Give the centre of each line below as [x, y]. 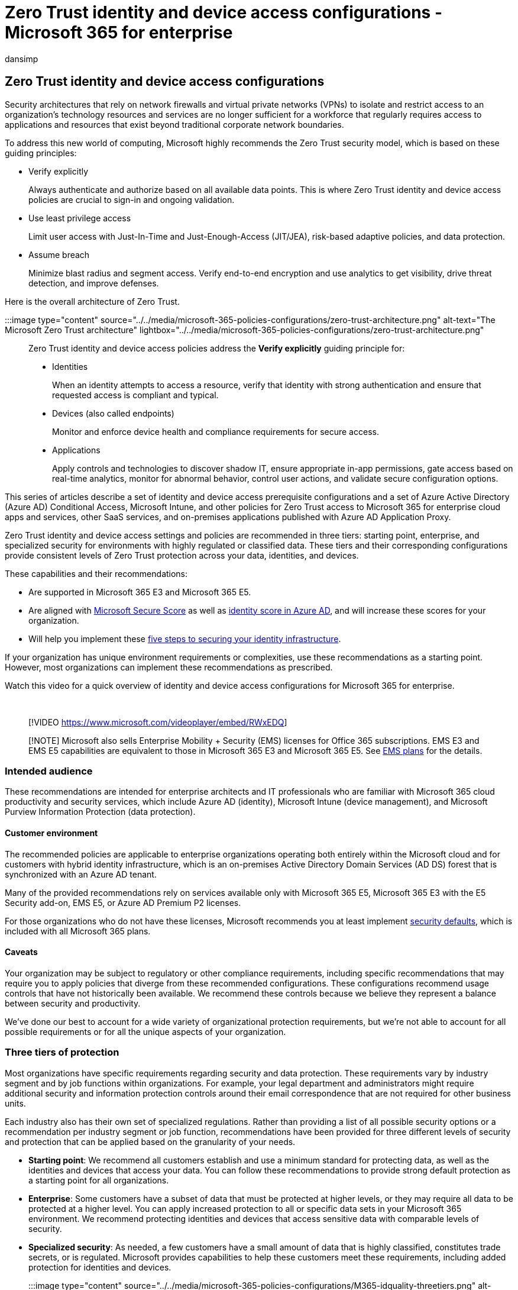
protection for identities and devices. [100, 1267]
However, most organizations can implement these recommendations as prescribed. [169, 667]
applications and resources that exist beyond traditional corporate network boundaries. [174, 124]
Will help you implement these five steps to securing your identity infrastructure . [185, 638]
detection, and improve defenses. [94, 283]
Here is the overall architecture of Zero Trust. [92, 301]
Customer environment [51, 833]
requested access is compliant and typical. [135, 395]
